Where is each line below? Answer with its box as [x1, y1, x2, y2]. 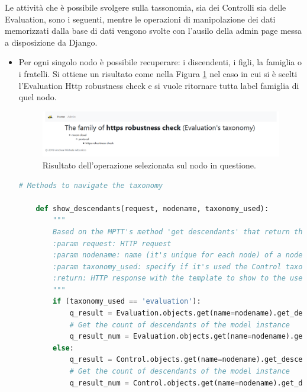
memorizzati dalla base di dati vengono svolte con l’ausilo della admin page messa [5, 24, 302, 37]
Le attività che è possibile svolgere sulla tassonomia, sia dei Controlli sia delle [5, 1, 286, 13]
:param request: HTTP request [53, 239, 172, 248]
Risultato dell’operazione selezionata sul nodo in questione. [42, 158, 256, 171]
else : [53, 343, 74, 352]
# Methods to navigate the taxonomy [18, 181, 163, 190]
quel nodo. [18, 91, 57, 103]
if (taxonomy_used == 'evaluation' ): [53, 297, 201, 306]
